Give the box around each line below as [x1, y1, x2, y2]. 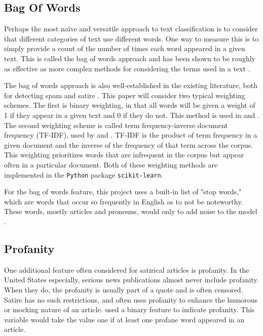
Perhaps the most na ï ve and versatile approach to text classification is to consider [4, 23, 258, 34]
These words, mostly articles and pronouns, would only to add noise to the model [4, 206, 257, 217]
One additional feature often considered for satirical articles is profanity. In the [4, 264, 249, 275]
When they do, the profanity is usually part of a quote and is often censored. [4, 284, 243, 295]
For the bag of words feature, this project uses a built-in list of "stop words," [4, 186, 242, 197]
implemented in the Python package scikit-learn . [4, 169, 163, 180]
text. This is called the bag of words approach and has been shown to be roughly [4, 53, 255, 63]
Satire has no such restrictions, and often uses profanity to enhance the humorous [4, 294, 258, 305]
